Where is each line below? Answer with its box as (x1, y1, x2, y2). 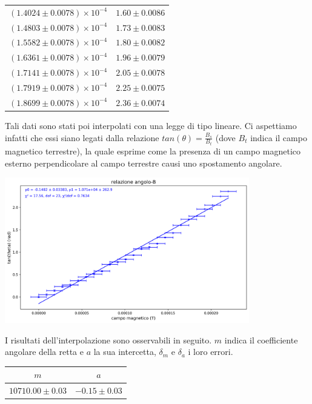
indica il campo (250, 131, 307, 144)
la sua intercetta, (93, 345, 156, 358)
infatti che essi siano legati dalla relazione (5, 131, 159, 144)
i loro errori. (188, 345, 233, 358)
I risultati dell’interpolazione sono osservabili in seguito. (5, 333, 212, 346)
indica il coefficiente (224, 333, 298, 346)
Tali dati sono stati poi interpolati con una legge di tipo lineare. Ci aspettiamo (5, 119, 297, 131)
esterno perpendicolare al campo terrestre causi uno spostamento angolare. (5, 156, 282, 169)
